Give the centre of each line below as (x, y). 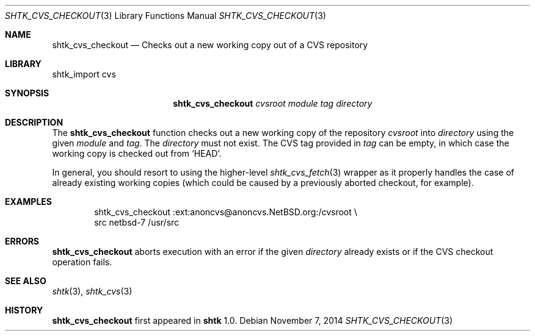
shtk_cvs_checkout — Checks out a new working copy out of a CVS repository (210, 45)
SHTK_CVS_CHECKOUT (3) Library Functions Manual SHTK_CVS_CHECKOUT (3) (166, 16)
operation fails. (82, 262)
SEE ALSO (26, 281)
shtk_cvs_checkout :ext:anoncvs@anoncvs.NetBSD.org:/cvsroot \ (226, 212)
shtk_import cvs (84, 74)
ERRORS (22, 241)
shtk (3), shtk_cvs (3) (92, 291)
